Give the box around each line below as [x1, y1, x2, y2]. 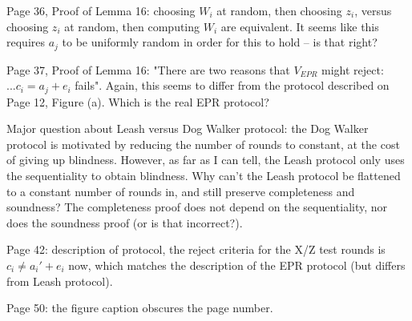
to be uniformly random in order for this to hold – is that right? [62, 34, 378, 50]
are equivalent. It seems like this [220, 18, 379, 34]
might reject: [321, 61, 384, 78]
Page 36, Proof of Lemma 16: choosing [6, 2, 196, 18]
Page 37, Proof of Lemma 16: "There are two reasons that [6, 61, 290, 78]
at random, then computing [64, 18, 200, 34]
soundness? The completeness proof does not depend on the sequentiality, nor [6, 199, 388, 215]
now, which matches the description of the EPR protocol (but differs [68, 257, 406, 274]
